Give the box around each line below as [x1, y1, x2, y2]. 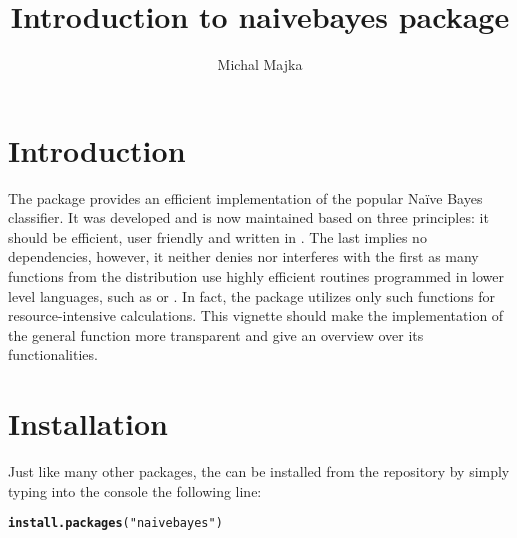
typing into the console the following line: [8, 480, 262, 501]
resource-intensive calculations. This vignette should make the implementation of [8, 305, 504, 326]
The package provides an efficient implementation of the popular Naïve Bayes [8, 187, 483, 208]
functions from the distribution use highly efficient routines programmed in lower [8, 266, 505, 287]
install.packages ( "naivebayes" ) [8, 516, 223, 531]
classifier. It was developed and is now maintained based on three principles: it [8, 207, 489, 228]
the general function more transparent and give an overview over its [8, 324, 424, 345]
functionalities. [8, 344, 98, 365]
